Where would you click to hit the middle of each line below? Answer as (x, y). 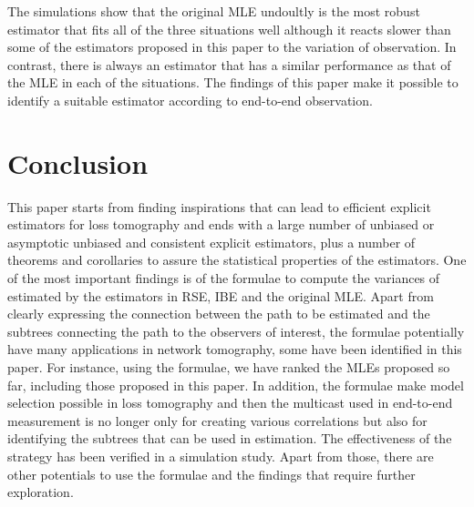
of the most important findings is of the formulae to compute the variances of (224, 278)
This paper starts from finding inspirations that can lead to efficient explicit (219, 206)
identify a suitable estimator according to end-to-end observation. (190, 100)
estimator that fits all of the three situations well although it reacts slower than (229, 29)
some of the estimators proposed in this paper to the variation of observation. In (232, 47)
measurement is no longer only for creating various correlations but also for (217, 420)
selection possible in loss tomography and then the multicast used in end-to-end (230, 403)
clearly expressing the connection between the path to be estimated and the (219, 314)
